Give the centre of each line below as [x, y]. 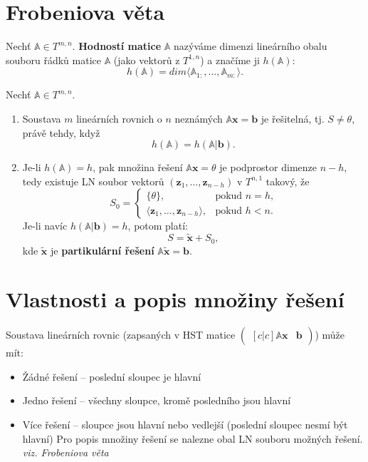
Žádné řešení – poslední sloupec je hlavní [112, 376]
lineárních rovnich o [119, 118]
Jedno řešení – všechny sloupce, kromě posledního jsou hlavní [157, 400]
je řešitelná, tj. [293, 118]
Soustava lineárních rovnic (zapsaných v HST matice [121, 335]
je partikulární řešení [102, 250]
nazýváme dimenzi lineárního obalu [251, 46]
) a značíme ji [230, 60]
